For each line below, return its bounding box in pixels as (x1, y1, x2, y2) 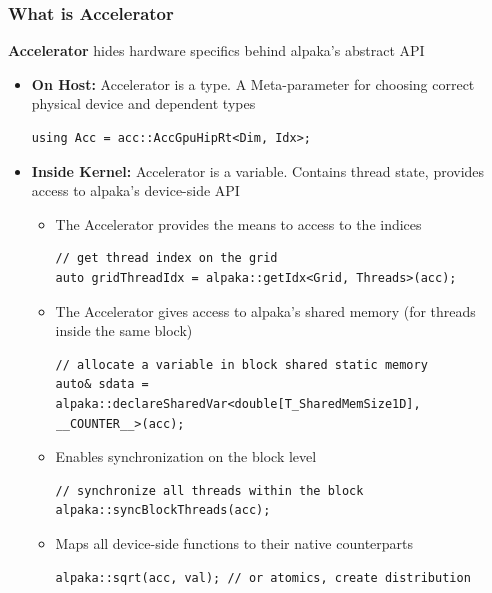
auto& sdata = (55, 377, 149, 392)
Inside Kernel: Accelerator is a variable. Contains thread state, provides (31, 160, 485, 181)
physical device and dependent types (31, 93, 256, 114)
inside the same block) (55, 320, 193, 341)
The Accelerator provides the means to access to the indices (55, 213, 422, 234)
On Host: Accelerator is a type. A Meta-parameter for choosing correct (31, 73, 475, 94)
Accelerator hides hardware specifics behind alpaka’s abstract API (8, 40, 425, 61)
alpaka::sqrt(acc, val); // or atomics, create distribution (55, 570, 471, 585)
